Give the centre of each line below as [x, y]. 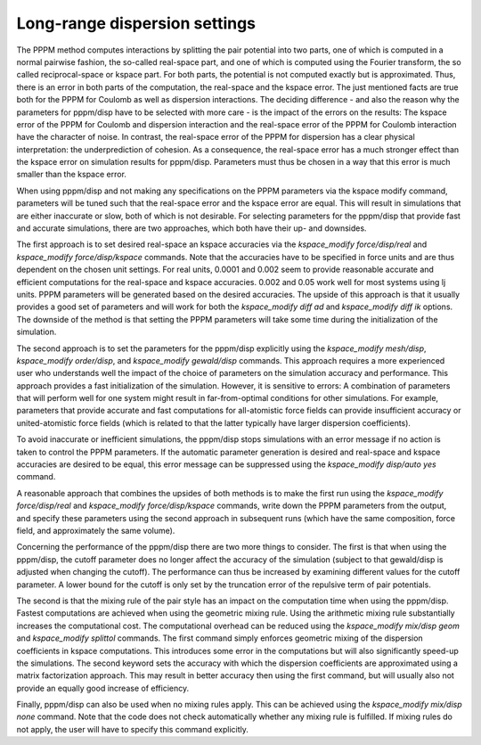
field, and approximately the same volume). [96, 531]
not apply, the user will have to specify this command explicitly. [133, 729]
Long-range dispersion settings [136, 23]
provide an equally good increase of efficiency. [103, 688]
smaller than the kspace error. [71, 175]
